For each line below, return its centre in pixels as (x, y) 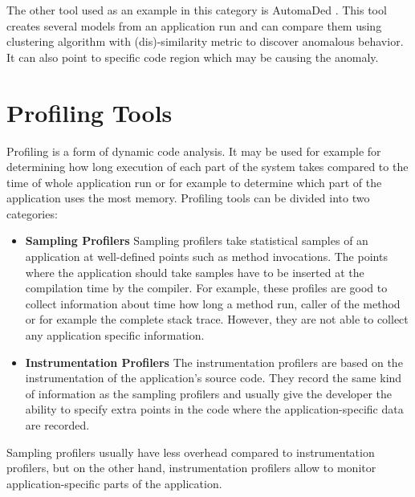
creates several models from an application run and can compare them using (194, 25)
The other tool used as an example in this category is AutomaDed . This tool (197, 10)
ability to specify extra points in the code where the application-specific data (214, 409)
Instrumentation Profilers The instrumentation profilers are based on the (214, 362)
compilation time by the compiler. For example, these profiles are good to (206, 288)
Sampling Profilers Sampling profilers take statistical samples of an (197, 240)
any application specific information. (115, 335)
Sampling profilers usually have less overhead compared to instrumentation (191, 452)
